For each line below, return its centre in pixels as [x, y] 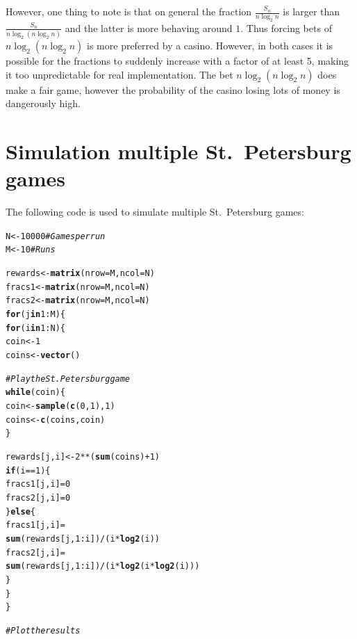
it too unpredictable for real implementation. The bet [119, 74]
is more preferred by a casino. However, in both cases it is [210, 46]
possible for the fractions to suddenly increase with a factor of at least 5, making [177, 61]
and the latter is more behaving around [149, 27]
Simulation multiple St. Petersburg [178, 151]
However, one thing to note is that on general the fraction [129, 11]
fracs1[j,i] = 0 [38, 484]
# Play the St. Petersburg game [68, 379]
